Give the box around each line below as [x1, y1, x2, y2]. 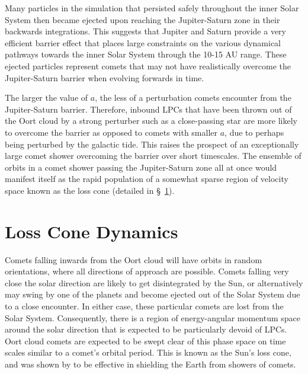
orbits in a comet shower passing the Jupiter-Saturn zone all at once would [5, 161, 277, 173]
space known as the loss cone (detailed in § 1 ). [5, 184, 175, 196]
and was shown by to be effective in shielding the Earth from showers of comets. [5, 357, 296, 370]
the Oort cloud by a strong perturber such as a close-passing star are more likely [5, 114, 297, 127]
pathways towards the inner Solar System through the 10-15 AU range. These [5, 48, 287, 60]
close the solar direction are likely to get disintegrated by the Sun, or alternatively [5, 276, 303, 289]
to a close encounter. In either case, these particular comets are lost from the [5, 300, 284, 312]
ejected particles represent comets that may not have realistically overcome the [5, 59, 291, 72]
